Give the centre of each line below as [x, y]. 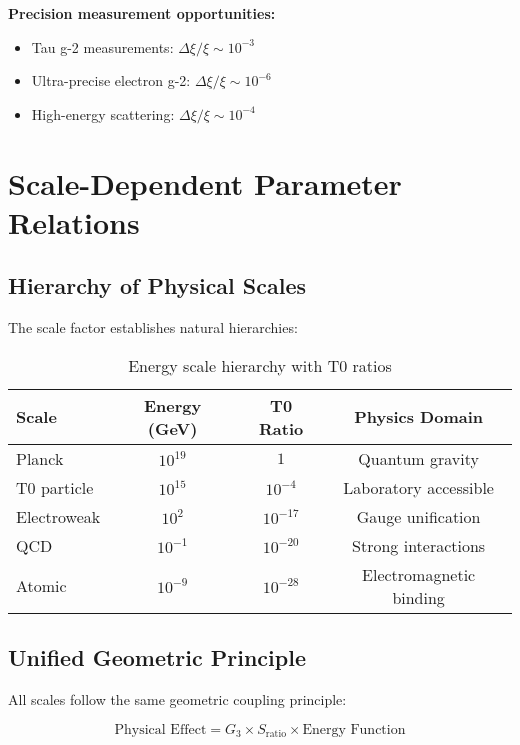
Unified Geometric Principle [157, 657]
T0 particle [55, 487]
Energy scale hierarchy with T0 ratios [260, 365]
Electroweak [58, 516]
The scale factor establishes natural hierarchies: [153, 327]
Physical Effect [160, 729]
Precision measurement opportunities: [142, 13]
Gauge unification [418, 516]
